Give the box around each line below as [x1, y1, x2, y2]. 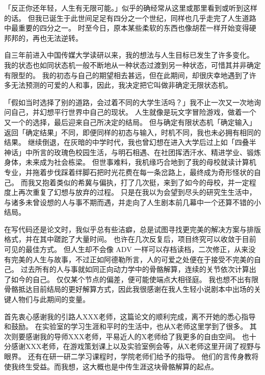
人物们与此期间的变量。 [11, 294, 90, 305]
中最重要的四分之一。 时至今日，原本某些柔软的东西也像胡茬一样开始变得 [4, 22, 249, 33]
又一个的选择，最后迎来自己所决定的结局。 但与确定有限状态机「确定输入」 [4, 116, 256, 127]
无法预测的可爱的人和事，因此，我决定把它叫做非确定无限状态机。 [11, 80, 232, 90]
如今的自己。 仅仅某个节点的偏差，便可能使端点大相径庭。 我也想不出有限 [11, 273, 259, 284]
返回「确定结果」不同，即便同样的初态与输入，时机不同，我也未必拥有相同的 [4, 127, 261, 137]
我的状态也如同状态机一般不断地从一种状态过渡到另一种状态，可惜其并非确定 [4, 59, 261, 70]
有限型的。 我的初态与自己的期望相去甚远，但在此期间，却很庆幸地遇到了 [4, 69, 249, 80]
